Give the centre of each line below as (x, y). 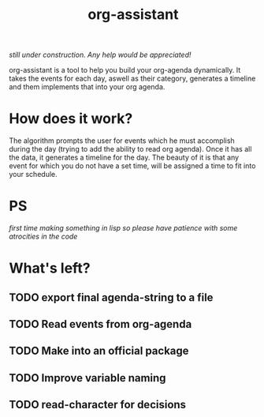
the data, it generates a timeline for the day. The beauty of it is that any (124, 158)
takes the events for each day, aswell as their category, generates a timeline (132, 79)
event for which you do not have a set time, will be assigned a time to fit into (132, 166)
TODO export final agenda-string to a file (111, 297)
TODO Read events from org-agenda (100, 324)
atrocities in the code (43, 237)
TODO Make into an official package (99, 351)
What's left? (50, 268)
